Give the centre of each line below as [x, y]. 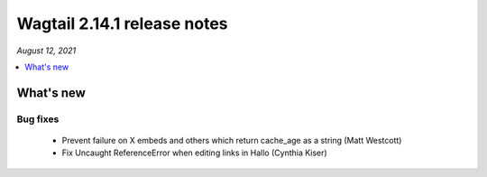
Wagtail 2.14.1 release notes [123, 23]
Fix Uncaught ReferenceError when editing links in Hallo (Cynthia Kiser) [195, 153]
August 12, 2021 [46, 51]
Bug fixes [38, 119]
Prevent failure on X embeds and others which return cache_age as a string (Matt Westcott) [232, 140]
